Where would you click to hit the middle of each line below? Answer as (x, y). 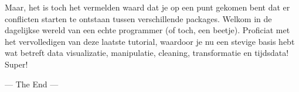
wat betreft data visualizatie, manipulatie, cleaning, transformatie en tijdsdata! (147, 53)
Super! (16, 64)
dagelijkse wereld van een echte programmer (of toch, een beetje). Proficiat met (147, 30)
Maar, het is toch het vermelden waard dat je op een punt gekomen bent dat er (147, 7)
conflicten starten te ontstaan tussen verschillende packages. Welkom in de (138, 18)
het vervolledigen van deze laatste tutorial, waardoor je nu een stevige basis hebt (150, 41)
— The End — (32, 84)
